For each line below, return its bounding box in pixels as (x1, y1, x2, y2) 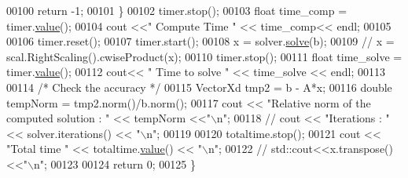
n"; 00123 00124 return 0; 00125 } (33, 155, 197, 172)
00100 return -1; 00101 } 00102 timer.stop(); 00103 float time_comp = (6, 2, 347, 18)
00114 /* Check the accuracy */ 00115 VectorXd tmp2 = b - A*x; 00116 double (6, 78, 392, 95)
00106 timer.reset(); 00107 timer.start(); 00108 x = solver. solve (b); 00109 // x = (6, 33, 395, 49)
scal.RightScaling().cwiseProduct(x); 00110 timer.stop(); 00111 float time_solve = (6, 48, 402, 64)
